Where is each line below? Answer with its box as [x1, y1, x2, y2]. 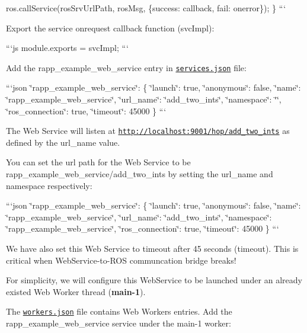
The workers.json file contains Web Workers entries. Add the [6, 305, 232, 318]
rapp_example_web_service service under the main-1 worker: [6, 317, 231, 329]
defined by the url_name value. [6, 136, 120, 148]
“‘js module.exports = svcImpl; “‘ [6, 41, 129, 54]
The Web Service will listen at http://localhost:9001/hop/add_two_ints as [6, 124, 290, 137]
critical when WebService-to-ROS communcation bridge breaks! [6, 254, 236, 266]
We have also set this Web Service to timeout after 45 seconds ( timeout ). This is [6, 242, 299, 255]
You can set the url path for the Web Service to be [6, 156, 191, 168]
